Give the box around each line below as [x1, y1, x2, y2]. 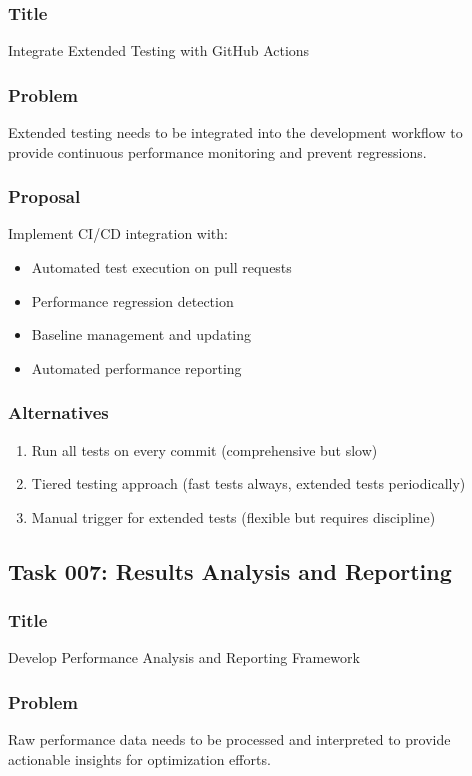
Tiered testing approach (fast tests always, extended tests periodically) [31, 473, 466, 494]
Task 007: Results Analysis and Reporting [8, 555, 452, 586]
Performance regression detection [31, 290, 234, 311]
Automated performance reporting [31, 357, 242, 378]
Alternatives [8, 400, 109, 425]
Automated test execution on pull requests [31, 257, 292, 278]
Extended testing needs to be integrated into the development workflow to [8, 122, 463, 143]
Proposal [8, 184, 81, 209]
